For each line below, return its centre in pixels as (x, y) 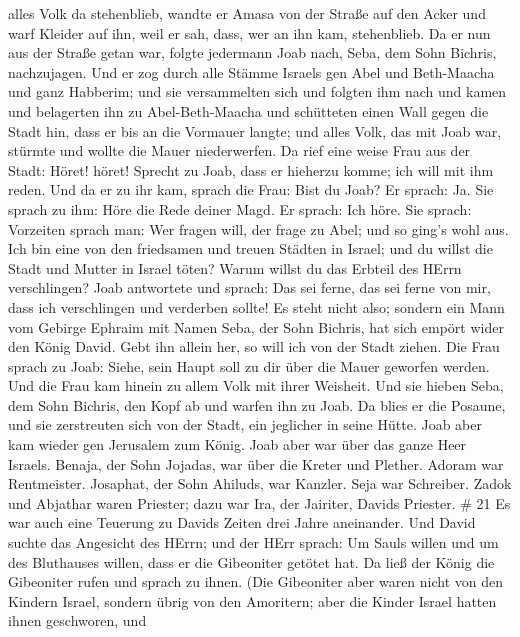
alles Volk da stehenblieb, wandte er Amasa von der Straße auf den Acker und (247, 13)
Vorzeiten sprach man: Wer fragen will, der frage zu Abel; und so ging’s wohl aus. (258, 228)
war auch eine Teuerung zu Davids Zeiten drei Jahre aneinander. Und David (242, 522)
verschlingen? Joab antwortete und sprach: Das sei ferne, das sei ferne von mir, (249, 287)
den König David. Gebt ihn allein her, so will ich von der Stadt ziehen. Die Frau (254, 346)
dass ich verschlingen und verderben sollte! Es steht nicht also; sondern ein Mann (256, 306)
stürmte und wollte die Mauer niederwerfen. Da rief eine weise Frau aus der (239, 150)
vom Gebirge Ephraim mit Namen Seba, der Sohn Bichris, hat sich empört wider (256, 326)
